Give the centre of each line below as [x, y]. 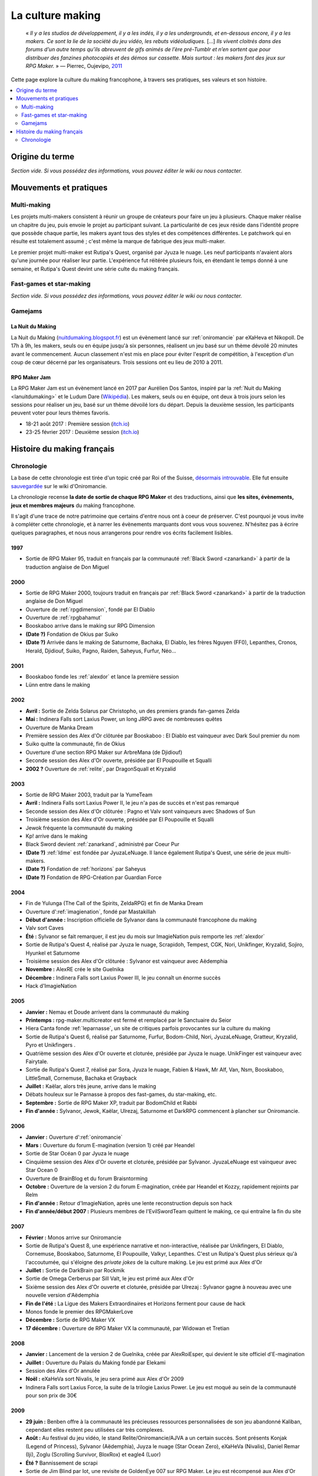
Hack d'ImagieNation [51, 986]
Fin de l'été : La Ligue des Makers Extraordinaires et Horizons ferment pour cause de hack [135, 1303]
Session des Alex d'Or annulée [63, 1371]
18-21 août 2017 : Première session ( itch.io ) [77, 424]
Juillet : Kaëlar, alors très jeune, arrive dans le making [91, 1086]
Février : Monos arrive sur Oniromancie [74, 1237]
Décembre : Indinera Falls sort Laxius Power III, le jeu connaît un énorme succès [123, 978]
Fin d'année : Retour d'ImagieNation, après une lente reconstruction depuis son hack [129, 1203]
